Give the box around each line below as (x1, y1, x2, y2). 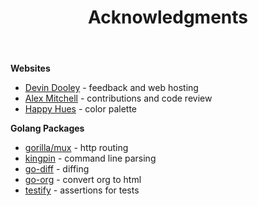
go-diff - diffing (24, 163, 90, 175)
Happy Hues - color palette (24, 103, 137, 115)
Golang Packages (10, 122, 85, 135)
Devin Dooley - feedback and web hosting (24, 82, 199, 94)
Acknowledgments (87, 6, 248, 29)
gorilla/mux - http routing (24, 142, 129, 154)
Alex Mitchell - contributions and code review (24, 92, 213, 105)
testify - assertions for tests (24, 184, 140, 196)
